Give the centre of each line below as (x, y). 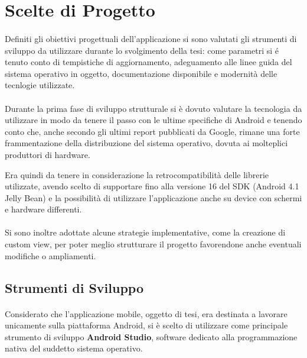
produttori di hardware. (48, 154)
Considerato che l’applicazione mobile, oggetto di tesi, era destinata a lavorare (146, 313)
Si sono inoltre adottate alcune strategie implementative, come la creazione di (145, 232)
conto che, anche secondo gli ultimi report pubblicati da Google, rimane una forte (152, 131)
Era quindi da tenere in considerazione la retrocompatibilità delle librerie (137, 174)
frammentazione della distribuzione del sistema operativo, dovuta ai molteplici (146, 143)
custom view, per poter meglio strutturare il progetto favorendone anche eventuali (153, 244)
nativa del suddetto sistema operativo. (74, 348)
